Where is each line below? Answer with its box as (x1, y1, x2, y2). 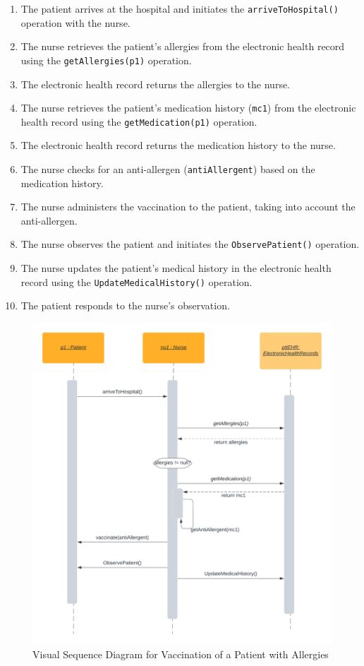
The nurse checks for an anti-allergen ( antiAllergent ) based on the (20, 162, 315, 176)
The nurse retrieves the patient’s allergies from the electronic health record (20, 39, 345, 54)
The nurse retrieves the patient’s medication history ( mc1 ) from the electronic (20, 100, 356, 115)
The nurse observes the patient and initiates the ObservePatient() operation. (20, 237, 360, 251)
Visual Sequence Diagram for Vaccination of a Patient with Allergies (32, 646, 329, 661)
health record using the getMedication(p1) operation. (20, 114, 257, 129)
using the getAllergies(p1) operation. (20, 52, 192, 67)
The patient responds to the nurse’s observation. (20, 298, 230, 313)
